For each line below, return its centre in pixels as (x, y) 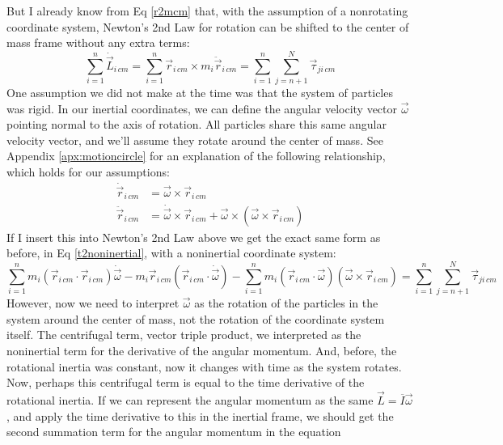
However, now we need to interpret (93, 303)
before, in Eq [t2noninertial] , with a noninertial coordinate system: (171, 253)
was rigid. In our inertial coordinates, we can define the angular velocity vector (202, 108)
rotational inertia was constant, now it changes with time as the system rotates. (204, 366)
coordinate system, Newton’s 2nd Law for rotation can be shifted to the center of (208, 26)
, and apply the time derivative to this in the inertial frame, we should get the (200, 415)
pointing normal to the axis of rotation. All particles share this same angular (197, 124)
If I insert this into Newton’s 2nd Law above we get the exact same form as (194, 237)
